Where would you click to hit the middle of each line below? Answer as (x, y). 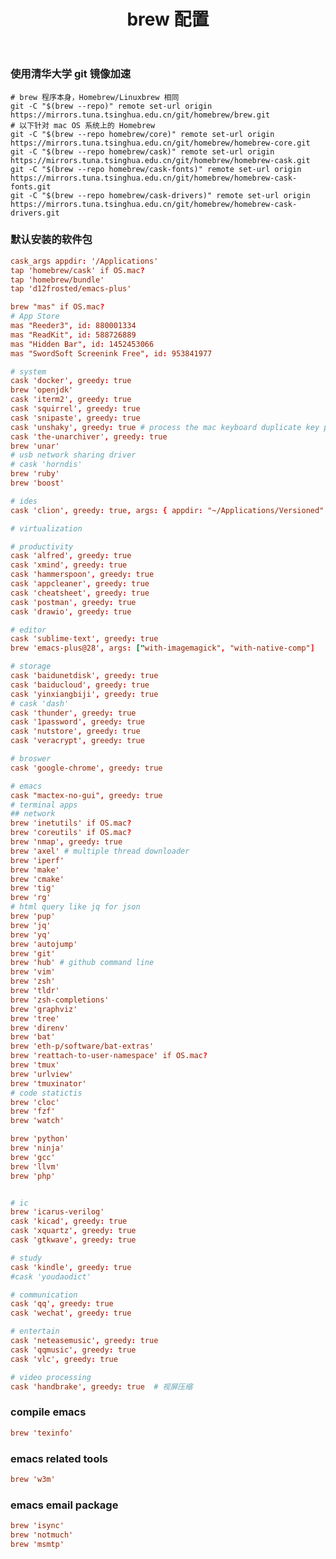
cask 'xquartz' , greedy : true (73, 1231)
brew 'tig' (33, 888)
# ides (24, 501)
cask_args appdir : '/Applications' (84, 261)
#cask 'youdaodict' (51, 1276)
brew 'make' (35, 870)
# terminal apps (44, 805)
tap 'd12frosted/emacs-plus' (71, 289)
